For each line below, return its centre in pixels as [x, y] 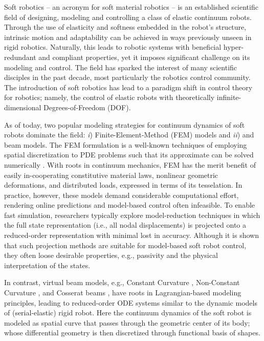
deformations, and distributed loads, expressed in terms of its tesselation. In [123, 185]
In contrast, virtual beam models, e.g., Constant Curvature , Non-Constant [122, 282]
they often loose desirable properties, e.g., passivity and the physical [111, 255]
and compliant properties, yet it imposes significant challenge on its [144, 57]
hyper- [234, 47]
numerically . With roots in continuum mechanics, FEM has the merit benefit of [130, 164]
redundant [20, 57]
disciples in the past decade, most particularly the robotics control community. [127, 77]
